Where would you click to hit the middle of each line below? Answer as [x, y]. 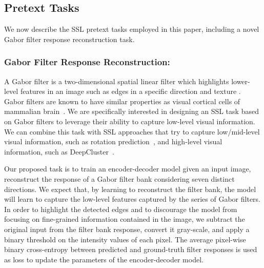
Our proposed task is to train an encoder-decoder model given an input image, [128, 169]
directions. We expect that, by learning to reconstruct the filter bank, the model [130, 189]
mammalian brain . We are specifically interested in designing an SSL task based [131, 111]
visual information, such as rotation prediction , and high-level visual [113, 141]
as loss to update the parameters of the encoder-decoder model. [104, 259]
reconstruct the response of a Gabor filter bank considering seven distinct [119, 178]
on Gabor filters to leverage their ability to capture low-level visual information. [130, 121]
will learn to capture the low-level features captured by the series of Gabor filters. [132, 199]
